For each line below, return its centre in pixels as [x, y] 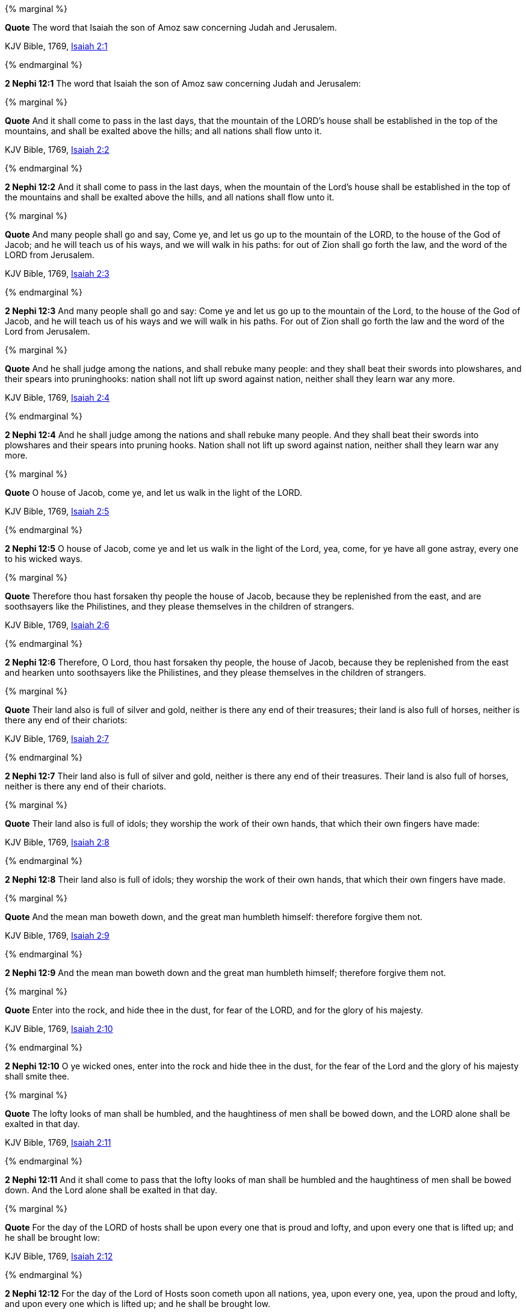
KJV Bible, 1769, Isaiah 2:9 [57, 935]
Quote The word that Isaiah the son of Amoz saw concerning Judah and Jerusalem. [171, 27]
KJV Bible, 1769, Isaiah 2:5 [57, 511]
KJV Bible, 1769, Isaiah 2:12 [59, 1256]
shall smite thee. [37, 1076]
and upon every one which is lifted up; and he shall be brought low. [138, 1304]
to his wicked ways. [44, 559]
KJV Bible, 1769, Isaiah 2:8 [57, 842]
